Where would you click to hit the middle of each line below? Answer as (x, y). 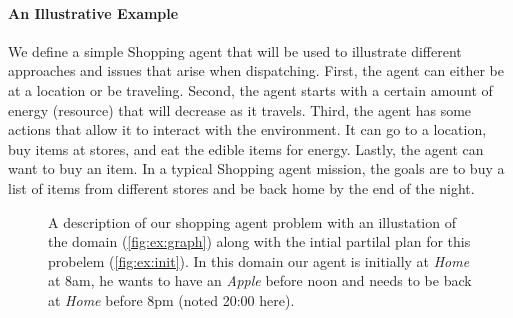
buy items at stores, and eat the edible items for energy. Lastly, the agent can (246, 148)
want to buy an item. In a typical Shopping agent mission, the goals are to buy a (256, 168)
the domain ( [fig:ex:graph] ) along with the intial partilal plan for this (259, 241)
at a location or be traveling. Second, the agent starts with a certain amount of (250, 89)
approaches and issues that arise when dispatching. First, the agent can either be (256, 70)
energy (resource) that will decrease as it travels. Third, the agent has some (240, 109)
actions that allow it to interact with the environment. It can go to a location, (247, 129)
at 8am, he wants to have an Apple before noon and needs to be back (260, 280)
